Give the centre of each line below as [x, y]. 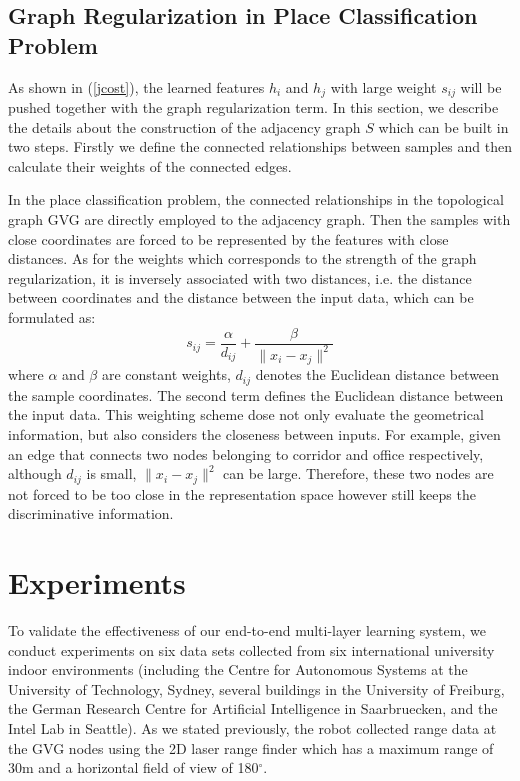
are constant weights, [166, 374]
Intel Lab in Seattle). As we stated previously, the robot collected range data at [252, 728]
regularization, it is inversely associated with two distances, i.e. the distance [240, 277]
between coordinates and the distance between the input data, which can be [241, 297]
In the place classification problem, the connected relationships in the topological [256, 199]
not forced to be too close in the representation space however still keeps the [242, 493]
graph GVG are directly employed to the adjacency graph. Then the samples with [259, 219]
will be [481, 86]
